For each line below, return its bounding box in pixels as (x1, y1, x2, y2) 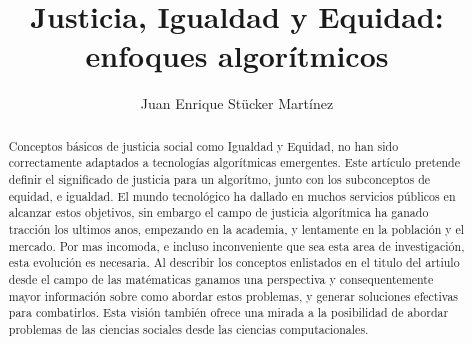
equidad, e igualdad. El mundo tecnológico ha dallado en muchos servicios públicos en (8, 187, 456, 204)
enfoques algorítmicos (85, 35, 389, 76)
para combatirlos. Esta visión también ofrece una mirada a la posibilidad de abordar (8, 304, 449, 321)
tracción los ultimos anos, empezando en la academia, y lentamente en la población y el (8, 220, 465, 237)
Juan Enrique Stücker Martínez (140, 93, 334, 114)
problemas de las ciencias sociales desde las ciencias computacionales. (8, 320, 369, 337)
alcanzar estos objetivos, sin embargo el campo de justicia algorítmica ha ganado (8, 204, 429, 221)
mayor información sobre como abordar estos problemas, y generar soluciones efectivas (8, 287, 459, 304)
